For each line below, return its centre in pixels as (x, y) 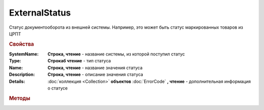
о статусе (58, 88)
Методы (20, 98)
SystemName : (24, 54)
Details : (17, 81)
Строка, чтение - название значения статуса (95, 68)
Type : (15, 61)
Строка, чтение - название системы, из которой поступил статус (116, 54)
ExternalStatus (40, 13)
